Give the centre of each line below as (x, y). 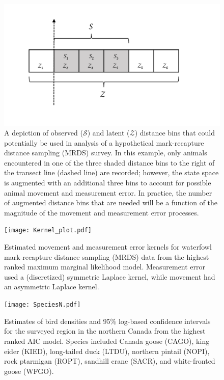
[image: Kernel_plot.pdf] (48, 230)
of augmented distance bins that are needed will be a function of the (111, 202)
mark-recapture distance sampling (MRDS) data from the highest (107, 256)
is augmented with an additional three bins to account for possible (108, 183)
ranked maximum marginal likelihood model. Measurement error (105, 267)
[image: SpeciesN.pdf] (43, 305)
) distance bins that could (175, 133)
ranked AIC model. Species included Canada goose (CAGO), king (107, 341)
